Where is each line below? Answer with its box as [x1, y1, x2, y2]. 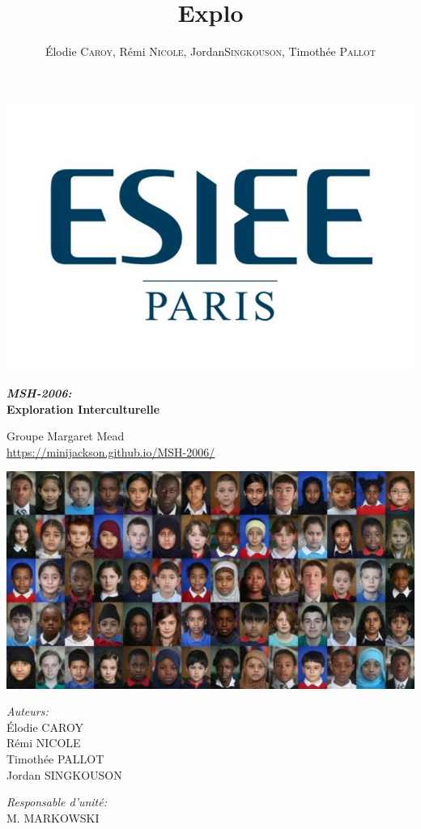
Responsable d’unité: [6, 793, 107, 810]
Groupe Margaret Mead [6, 427, 125, 444]
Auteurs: [6, 703, 49, 720]
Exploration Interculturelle [6, 400, 160, 417]
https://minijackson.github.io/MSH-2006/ [6, 443, 215, 460]
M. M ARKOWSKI [6, 809, 100, 826]
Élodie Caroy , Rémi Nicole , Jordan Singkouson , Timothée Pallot [45, 43, 376, 60]
